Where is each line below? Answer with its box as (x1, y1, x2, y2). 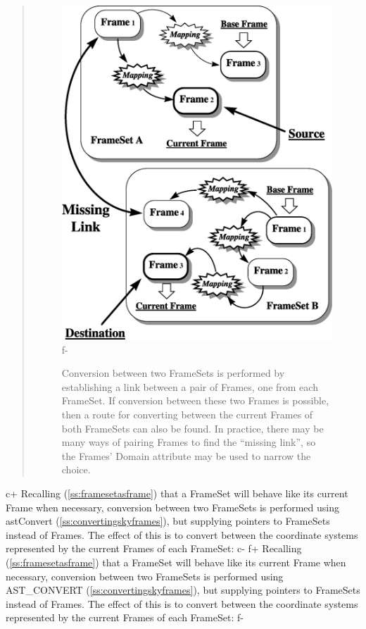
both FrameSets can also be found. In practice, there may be (61, 421, 324, 435)
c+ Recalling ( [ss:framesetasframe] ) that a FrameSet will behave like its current (6, 485, 348, 500)
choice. (61, 462, 91, 477)
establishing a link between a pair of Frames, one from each (61, 379, 318, 394)
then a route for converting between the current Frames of (61, 406, 313, 421)
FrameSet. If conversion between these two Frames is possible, (61, 393, 329, 408)
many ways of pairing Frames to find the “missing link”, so (61, 435, 316, 449)
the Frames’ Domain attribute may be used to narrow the (61, 448, 311, 463)
